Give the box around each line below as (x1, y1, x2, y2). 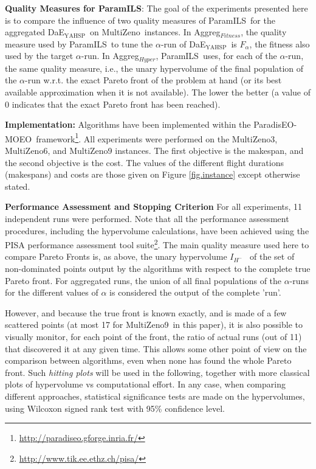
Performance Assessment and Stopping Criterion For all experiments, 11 (5, 200, 303, 213)
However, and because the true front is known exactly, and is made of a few (5, 306, 287, 319)
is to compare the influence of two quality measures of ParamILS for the (5, 13, 275, 26)
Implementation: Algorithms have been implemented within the (5, 118, 251, 131)
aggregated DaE (5, 26, 65, 38)
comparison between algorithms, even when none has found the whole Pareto (5, 354, 292, 367)
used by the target (5, 49, 74, 62)
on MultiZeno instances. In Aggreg (89, 26, 221, 38)
